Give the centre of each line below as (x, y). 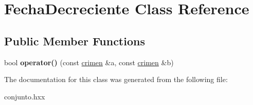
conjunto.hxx (25, 96)
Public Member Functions (75, 41)
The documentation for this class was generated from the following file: (116, 79)
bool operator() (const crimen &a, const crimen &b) (89, 62)
